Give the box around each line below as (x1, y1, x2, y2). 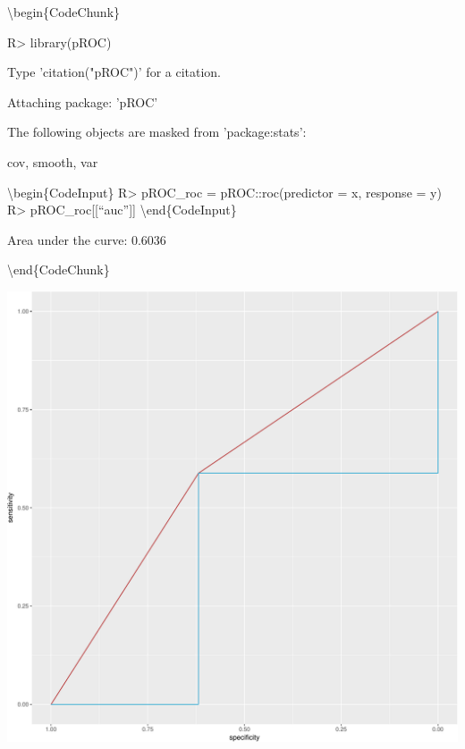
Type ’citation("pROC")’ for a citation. (7, 63, 222, 81)
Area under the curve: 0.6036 (7, 230, 166, 248)
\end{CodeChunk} (7, 260, 110, 279)
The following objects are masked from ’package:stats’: (7, 122, 307, 141)
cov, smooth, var (7, 152, 98, 171)
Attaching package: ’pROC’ (7, 92, 158, 111)
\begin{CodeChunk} (7, 3, 121, 21)
